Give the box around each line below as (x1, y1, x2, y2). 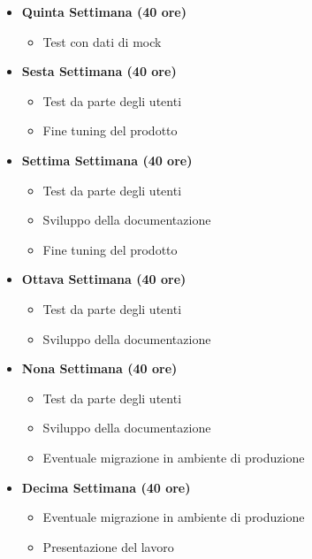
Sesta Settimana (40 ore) (21, 62, 177, 80)
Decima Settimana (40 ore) (21, 478, 191, 496)
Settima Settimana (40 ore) (21, 150, 193, 169)
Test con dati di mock (42, 32, 162, 50)
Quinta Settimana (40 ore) (21, 3, 186, 20)
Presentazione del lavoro (42, 537, 174, 555)
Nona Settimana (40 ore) (21, 359, 178, 378)
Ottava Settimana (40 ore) (21, 270, 186, 288)
